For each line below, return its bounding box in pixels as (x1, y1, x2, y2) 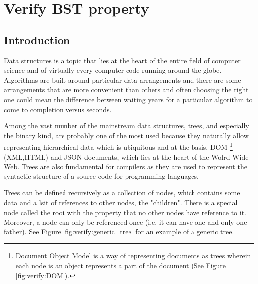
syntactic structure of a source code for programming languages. (4, 170, 199, 181)
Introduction (4, 32, 70, 47)
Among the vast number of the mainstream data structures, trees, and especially (4, 120, 249, 131)
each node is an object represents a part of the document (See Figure (15, 260, 226, 270)
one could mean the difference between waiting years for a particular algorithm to (4, 94, 253, 104)
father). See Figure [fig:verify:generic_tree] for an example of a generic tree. (4, 226, 234, 236)
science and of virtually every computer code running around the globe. (4, 65, 222, 75)
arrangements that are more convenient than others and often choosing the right (4, 84, 249, 95)
